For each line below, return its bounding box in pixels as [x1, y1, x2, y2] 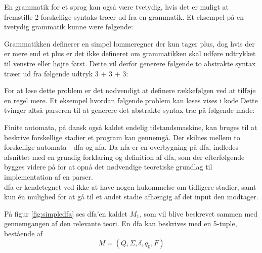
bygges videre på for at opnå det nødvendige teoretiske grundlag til [4, 161, 212, 172]
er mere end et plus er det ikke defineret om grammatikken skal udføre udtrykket [4, 48, 256, 59]
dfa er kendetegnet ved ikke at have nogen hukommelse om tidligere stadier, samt [4, 181, 256, 192]
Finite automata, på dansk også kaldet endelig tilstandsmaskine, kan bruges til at [4, 121, 257, 132]
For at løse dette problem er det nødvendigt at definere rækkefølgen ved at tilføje [4, 85, 256, 96]
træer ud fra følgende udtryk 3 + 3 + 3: [4, 68, 128, 78]
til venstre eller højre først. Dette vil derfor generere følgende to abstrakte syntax [4, 58, 256, 68]
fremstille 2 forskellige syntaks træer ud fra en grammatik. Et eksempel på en [4, 11, 244, 22]
